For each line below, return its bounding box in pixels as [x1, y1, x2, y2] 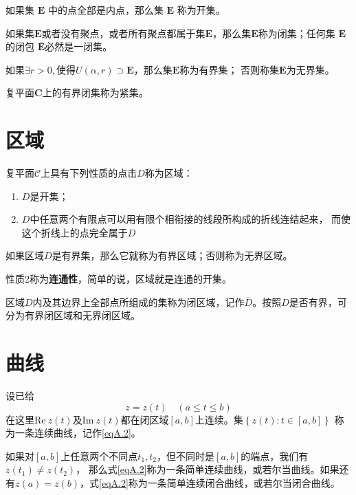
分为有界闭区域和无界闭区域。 [5, 308, 140, 322]
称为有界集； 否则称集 [179, 62, 280, 76]
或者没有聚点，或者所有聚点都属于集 [41, 25, 205, 40]
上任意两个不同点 [60, 448, 138, 463]
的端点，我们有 [241, 448, 309, 463]
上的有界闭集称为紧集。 [42, 85, 148, 100]
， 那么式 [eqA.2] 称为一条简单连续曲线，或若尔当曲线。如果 [76, 462, 340, 476]
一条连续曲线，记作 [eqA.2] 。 [14, 426, 141, 440]
